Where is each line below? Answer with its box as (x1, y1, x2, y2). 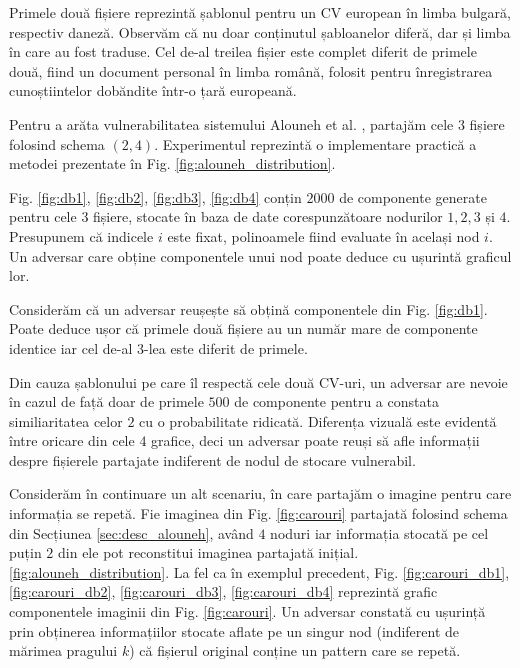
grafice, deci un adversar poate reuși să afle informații (151, 430, 480, 451)
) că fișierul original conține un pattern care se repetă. (129, 640, 461, 661)
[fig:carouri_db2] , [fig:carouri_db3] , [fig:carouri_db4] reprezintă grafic (9, 581, 438, 602)
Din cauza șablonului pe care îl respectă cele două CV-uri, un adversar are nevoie (9, 371, 508, 392)
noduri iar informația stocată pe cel (270, 522, 489, 543)
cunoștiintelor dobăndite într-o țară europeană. (9, 80, 297, 101)
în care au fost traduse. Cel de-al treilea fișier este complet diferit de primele (9, 41, 477, 62)
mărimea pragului (9, 640, 118, 661)
